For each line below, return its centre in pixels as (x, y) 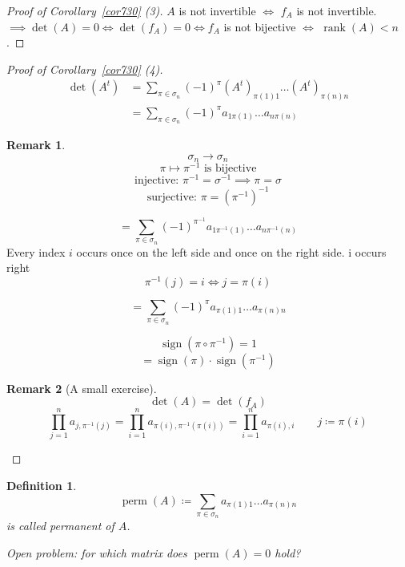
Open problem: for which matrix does (97, 552)
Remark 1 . (36, 144)
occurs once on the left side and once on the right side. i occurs (231, 251)
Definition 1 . (42, 485)
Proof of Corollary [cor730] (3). (85, 10)
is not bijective (260, 26)
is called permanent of (60, 526)
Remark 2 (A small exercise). (82, 388)
